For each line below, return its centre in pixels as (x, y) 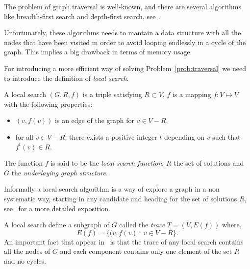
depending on (185, 136)
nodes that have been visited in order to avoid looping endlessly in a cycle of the (125, 42)
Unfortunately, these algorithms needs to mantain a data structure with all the (123, 33)
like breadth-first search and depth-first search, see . (83, 16)
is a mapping (192, 94)
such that (226, 136)
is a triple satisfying (112, 94)
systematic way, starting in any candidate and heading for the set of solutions (121, 198)
